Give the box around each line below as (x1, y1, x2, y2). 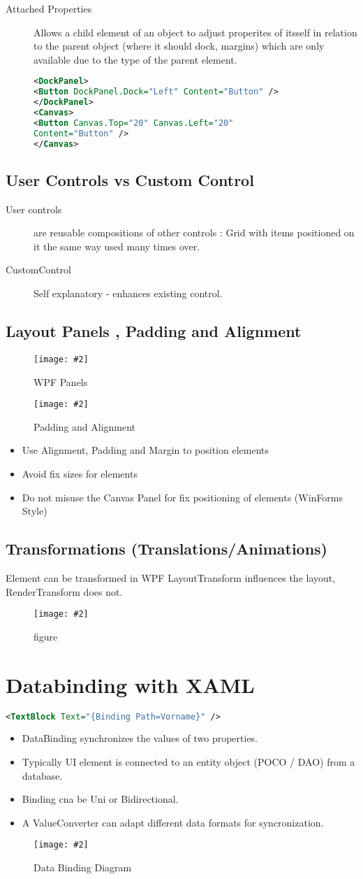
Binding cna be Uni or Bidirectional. (22, 792, 179, 806)
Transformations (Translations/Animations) (6, 538, 328, 559)
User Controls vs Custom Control (6, 169, 254, 190)
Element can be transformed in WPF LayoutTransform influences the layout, (6, 570, 336, 585)
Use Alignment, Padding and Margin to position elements (22, 443, 269, 457)
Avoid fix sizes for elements (22, 466, 138, 480)
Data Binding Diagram (34, 860, 132, 875)
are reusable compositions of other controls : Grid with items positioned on (34, 225, 355, 240)
